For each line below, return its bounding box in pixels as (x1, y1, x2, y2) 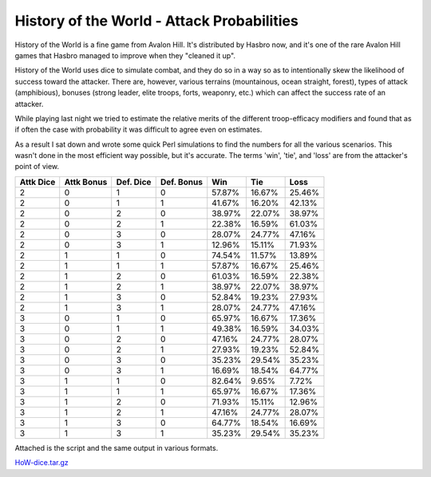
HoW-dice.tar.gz (14, 458, 69, 467)
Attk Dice (19, 176, 56, 187)
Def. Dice (116, 176, 152, 187)
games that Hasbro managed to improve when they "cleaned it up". (14, 50, 235, 60)
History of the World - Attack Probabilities (14, 12, 299, 30)
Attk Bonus (64, 176, 108, 187)
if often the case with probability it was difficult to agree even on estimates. (14, 124, 263, 135)
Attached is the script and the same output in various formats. (14, 443, 219, 452)
